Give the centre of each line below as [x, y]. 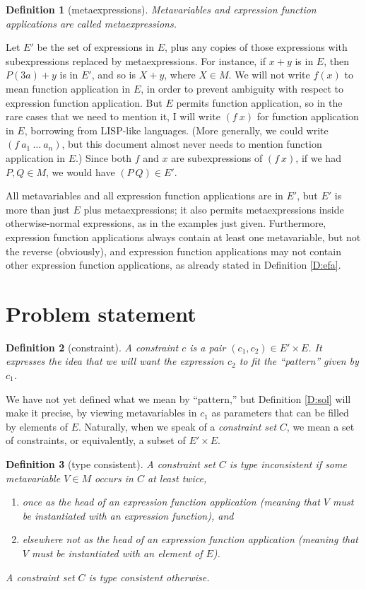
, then [336, 60]
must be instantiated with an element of [117, 553]
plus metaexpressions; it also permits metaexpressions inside [214, 209]
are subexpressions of [217, 157]
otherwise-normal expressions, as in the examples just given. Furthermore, [166, 223]
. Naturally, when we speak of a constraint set [177, 426]
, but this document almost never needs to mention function [192, 144]
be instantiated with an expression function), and [128, 515]
